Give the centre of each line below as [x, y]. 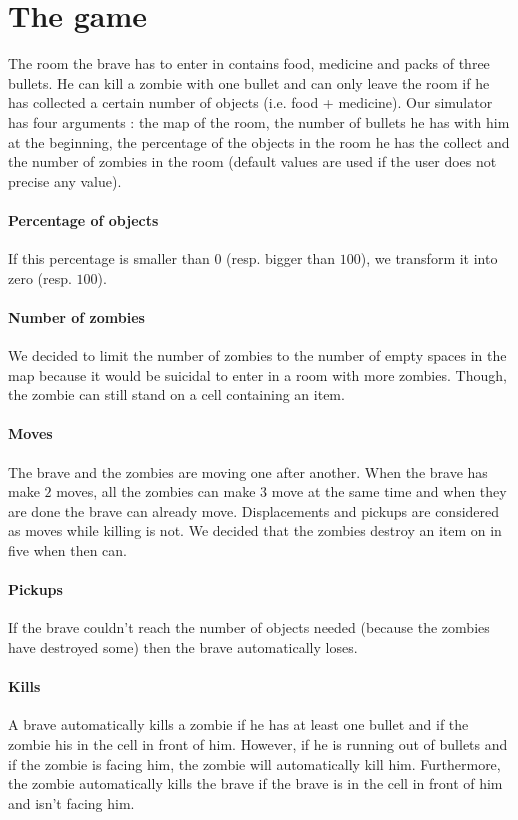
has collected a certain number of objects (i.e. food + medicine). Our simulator [250, 102]
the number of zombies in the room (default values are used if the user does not [252, 161]
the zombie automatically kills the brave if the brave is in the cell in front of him [255, 783]
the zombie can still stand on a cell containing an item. [176, 394]
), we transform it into [429, 258]
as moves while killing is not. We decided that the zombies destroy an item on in [255, 530]
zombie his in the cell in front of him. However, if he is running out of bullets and [258, 743]
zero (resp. [40, 277]
